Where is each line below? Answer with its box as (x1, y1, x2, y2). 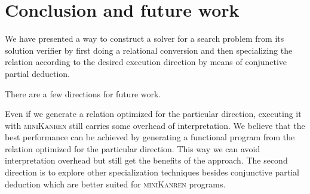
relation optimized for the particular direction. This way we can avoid (5, 142, 260, 155)
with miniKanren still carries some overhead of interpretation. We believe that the (5, 119, 305, 131)
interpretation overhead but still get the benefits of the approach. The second (5, 154, 288, 167)
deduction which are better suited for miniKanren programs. (5, 177, 226, 190)
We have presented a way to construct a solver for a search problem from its (5, 32, 284, 45)
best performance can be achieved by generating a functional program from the (5, 131, 295, 143)
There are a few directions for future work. (5, 87, 161, 100)
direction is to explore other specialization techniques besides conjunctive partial (5, 166, 299, 178)
